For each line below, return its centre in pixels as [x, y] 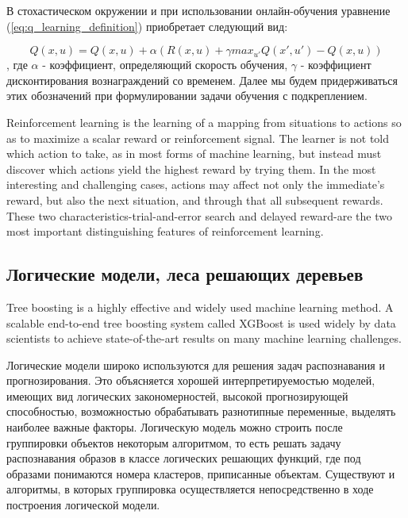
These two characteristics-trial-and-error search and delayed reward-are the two [199, 215]
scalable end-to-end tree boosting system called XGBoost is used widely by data [201, 322]
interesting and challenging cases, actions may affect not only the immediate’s [196, 184]
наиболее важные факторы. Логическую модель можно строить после [175, 427]
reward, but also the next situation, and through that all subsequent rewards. [195, 200]
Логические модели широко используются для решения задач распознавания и [196, 365]
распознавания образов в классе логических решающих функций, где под [184, 458]
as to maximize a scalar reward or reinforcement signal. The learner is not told [198, 138]
